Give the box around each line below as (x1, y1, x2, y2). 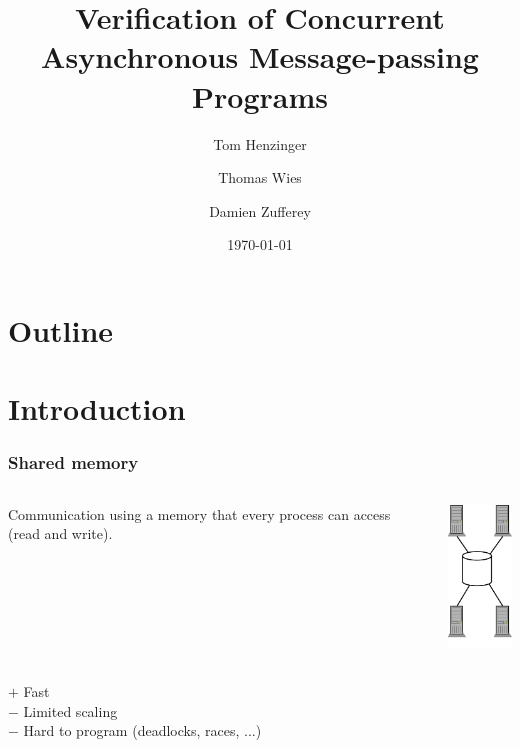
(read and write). (8, 523, 113, 544)
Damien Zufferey (209, 200, 311, 221)
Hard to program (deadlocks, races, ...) (23, 720, 262, 741)
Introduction (8, 388, 186, 429)
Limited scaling (23, 700, 118, 721)
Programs (192, 75, 328, 116)
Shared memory (8, 450, 139, 475)
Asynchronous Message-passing (41, 36, 479, 77)
